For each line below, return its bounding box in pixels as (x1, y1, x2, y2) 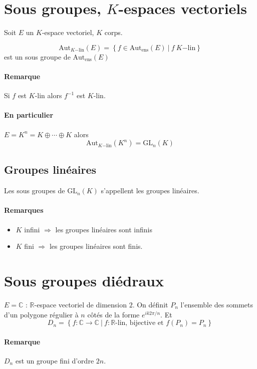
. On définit (132, 299, 168, 309)
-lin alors (35, 90, 62, 101)
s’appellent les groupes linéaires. (101, 185, 199, 196)
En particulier (4, 110, 54, 120)
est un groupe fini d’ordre (15, 355, 94, 365)
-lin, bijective (115, 319, 156, 327)
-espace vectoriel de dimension (34, 299, 127, 309)
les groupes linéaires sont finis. (49, 241, 143, 251)
